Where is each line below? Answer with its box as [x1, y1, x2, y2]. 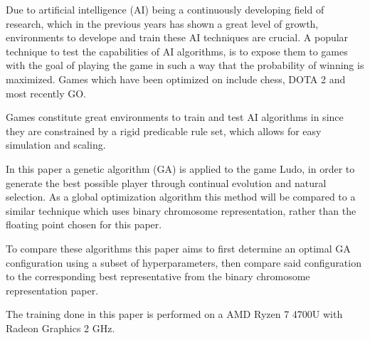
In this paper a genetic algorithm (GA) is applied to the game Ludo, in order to [6, 161, 355, 176]
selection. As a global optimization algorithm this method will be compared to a [6, 189, 356, 204]
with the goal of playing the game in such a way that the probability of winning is [6, 58, 364, 73]
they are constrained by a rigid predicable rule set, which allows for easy [6, 123, 322, 138]
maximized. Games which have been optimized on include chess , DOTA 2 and [6, 71, 346, 86]
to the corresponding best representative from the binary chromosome [6, 269, 310, 284]
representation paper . [6, 282, 99, 297]
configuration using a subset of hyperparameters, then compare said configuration [6, 255, 361, 270]
